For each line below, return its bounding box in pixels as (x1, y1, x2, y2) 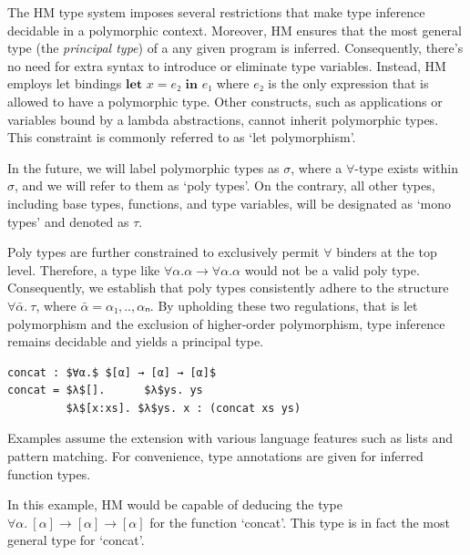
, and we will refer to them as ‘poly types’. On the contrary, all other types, (15, 176, 435, 195)
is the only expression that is (268, 74, 429, 93)
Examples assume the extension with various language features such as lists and (7, 428, 454, 447)
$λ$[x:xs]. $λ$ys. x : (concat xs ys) (66, 401, 301, 415)
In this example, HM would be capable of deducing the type (7, 495, 342, 514)
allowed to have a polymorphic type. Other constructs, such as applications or (7, 91, 443, 110)
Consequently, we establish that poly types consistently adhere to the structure (7, 278, 449, 297)
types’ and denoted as (7, 211, 129, 231)
